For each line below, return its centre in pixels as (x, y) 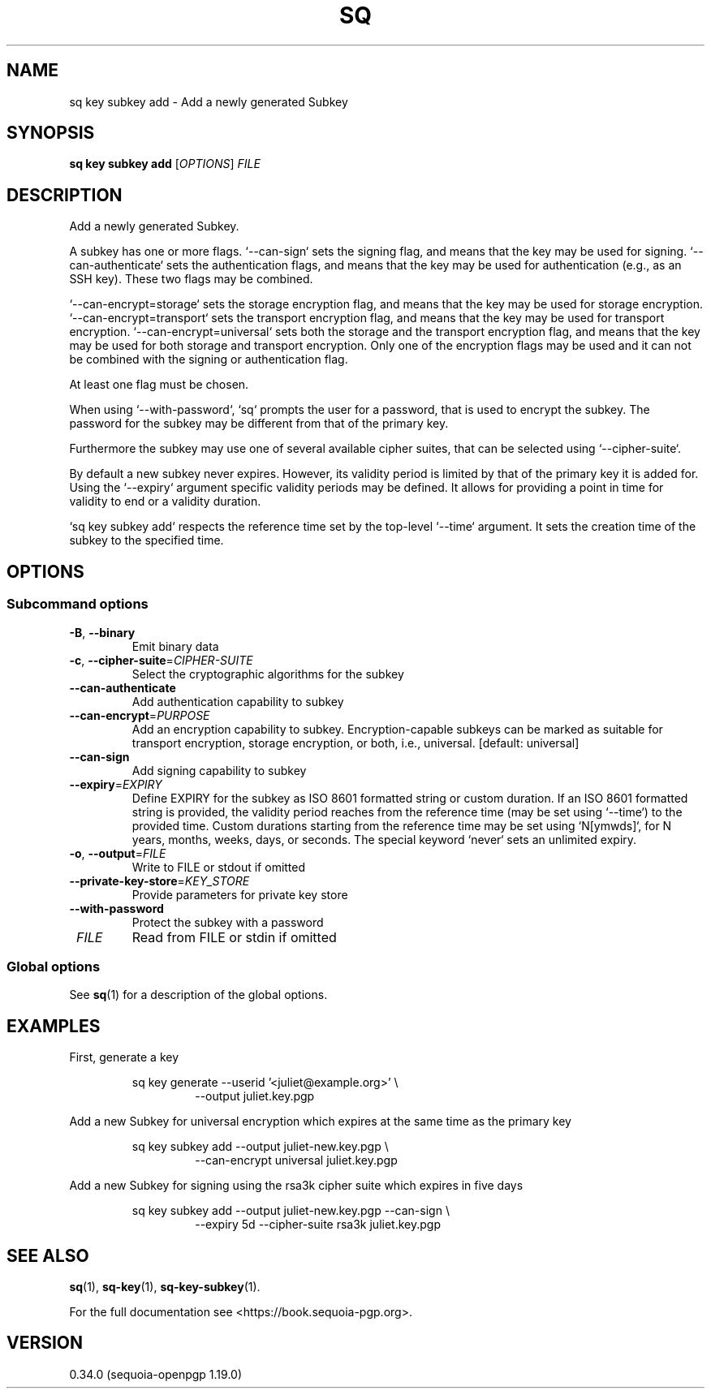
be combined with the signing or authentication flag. (209, 360)
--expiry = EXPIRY (116, 784)
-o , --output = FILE (118, 853)
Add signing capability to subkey (219, 770)
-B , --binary (102, 632)
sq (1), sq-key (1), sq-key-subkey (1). (165, 1286)
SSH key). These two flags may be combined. (191, 279)
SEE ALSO (48, 1255)
